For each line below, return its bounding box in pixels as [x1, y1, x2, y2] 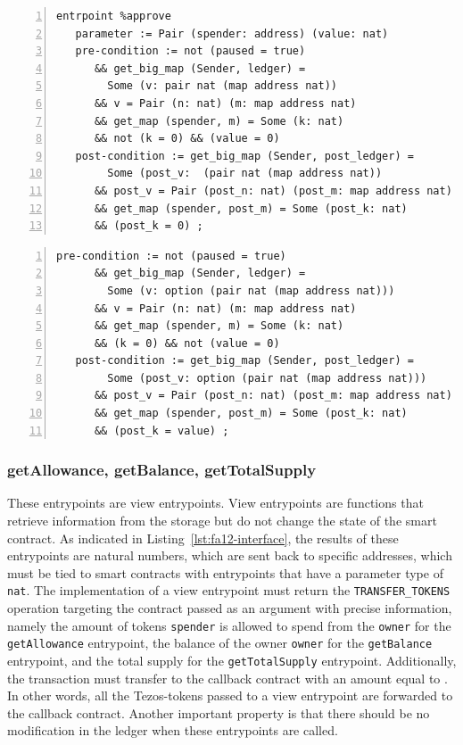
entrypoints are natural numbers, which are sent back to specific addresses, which [7, 546, 452, 565]
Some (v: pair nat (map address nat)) [107, 79, 337, 93]
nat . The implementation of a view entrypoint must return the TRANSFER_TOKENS [7, 581, 451, 600]
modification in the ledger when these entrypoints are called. [7, 721, 338, 740]
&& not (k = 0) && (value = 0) [94, 132, 280, 145]
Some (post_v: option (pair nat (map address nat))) [107, 371, 427, 385]
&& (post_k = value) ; [94, 424, 229, 437]
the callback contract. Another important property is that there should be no [7, 703, 430, 722]
